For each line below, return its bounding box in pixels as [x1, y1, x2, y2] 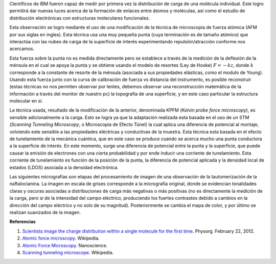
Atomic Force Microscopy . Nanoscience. [22, 242, 108, 248]
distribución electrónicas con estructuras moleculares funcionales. [9, 15, 150, 21]
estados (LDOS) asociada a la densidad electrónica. [9, 164, 119, 170]
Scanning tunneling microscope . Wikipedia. [22, 249, 114, 255]
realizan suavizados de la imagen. [9, 209, 81, 215]
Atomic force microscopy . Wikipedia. [22, 235, 100, 242]
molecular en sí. [9, 98, 43, 104]
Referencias [9, 219, 36, 225]
